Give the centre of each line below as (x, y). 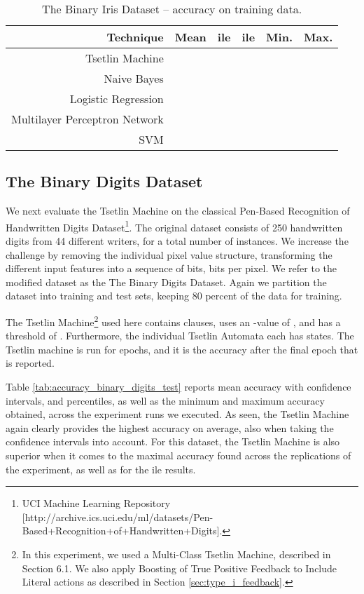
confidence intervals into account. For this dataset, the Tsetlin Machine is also (173, 441)
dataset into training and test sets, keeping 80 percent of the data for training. (174, 296)
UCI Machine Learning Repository (96, 503)
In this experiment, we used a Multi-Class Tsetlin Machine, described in (176, 554)
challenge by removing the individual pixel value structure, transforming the (169, 254)
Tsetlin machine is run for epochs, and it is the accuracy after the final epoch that (182, 349)
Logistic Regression (117, 99)
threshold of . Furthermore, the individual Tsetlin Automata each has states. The (180, 336)
